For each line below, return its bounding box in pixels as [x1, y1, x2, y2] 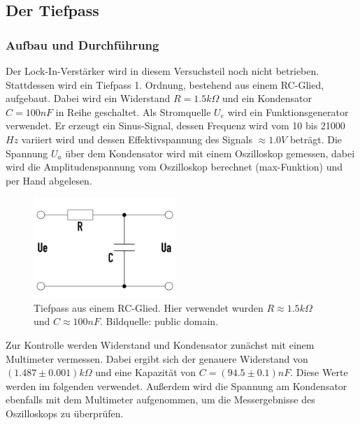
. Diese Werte [290, 365, 348, 380]
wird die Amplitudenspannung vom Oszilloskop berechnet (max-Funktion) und [6, 159, 343, 174]
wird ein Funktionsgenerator [227, 104, 349, 119]
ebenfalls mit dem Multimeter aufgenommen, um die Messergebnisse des [6, 392, 315, 407]
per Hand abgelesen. [6, 173, 92, 187]
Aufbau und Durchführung [6, 36, 159, 53]
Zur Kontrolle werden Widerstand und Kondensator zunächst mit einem [6, 338, 315, 352]
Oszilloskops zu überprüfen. [6, 405, 124, 420]
